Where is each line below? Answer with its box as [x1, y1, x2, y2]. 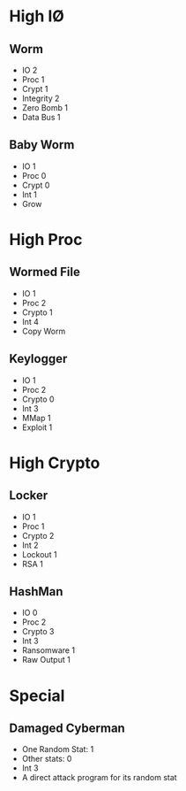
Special [9, 686, 65, 705]
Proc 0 [21, 170, 47, 180]
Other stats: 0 [21, 754, 72, 764]
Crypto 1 [21, 307, 53, 318]
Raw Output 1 [21, 655, 71, 665]
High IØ [9, 6, 64, 27]
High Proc [9, 230, 83, 250]
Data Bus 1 [21, 112, 61, 122]
